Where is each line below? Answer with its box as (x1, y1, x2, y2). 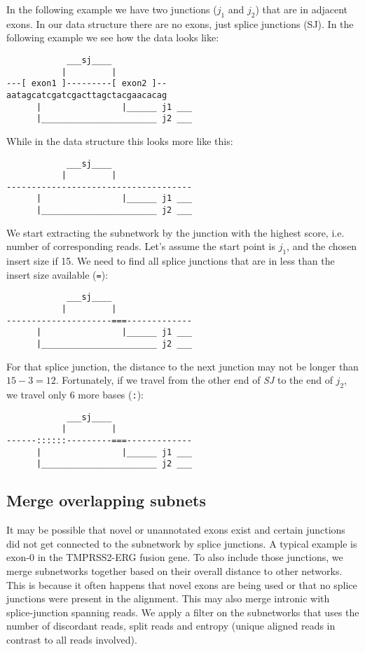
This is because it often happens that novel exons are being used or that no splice (6, 577, 357, 592)
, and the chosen (287, 239, 357, 254)
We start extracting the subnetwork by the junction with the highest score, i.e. (6, 225, 345, 240)
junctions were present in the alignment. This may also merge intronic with (6, 591, 330, 606)
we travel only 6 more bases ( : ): (6, 387, 144, 402)
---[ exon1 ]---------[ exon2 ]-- (6, 78, 167, 89)
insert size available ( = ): (6, 267, 109, 282)
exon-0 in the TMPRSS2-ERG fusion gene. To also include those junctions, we (6, 550, 343, 564)
